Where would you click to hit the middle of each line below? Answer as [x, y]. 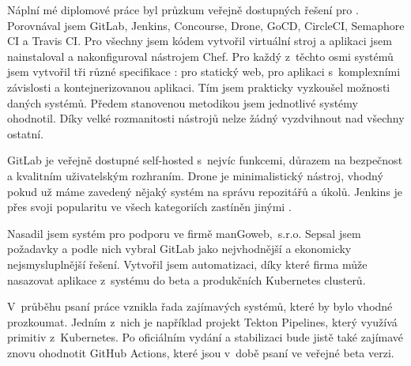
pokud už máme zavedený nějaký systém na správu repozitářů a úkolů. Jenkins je [205, 191]
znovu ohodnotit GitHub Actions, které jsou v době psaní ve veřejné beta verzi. [201, 352]
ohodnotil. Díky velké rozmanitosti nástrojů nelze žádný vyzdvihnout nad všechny [206, 118]
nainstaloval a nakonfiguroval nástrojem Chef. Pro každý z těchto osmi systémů [200, 56]
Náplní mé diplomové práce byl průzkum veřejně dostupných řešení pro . [183, 9]
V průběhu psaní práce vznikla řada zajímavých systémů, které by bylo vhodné [200, 306]
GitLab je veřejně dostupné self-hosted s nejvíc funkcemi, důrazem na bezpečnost [205, 160]
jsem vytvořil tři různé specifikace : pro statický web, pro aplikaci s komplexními [204, 72]
